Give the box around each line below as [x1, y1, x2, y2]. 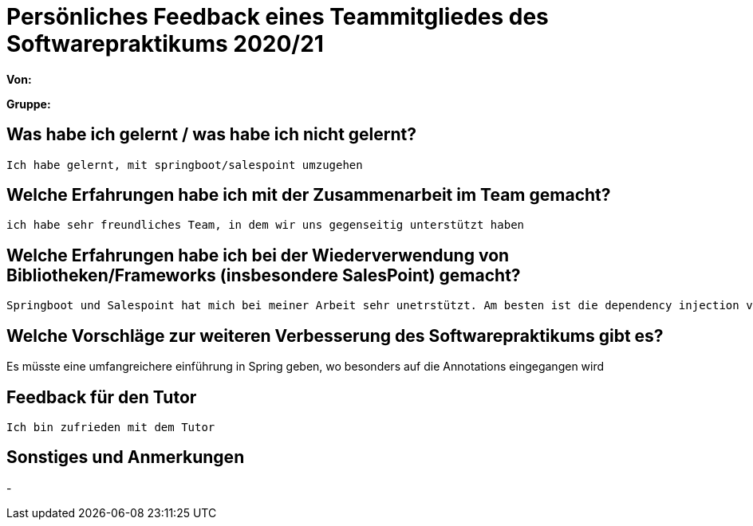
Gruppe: [6, 96, 51, 111]
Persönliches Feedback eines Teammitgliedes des [6, 3, 549, 30]
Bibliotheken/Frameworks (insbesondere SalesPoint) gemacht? [6, 265, 521, 285]
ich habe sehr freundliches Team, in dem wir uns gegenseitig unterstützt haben [6, 218, 525, 232]
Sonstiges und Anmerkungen [6, 447, 245, 468]
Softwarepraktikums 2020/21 [6, 30, 324, 57]
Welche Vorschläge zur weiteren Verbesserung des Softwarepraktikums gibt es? [6, 325, 664, 346]
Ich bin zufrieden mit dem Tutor [6, 420, 215, 434]
